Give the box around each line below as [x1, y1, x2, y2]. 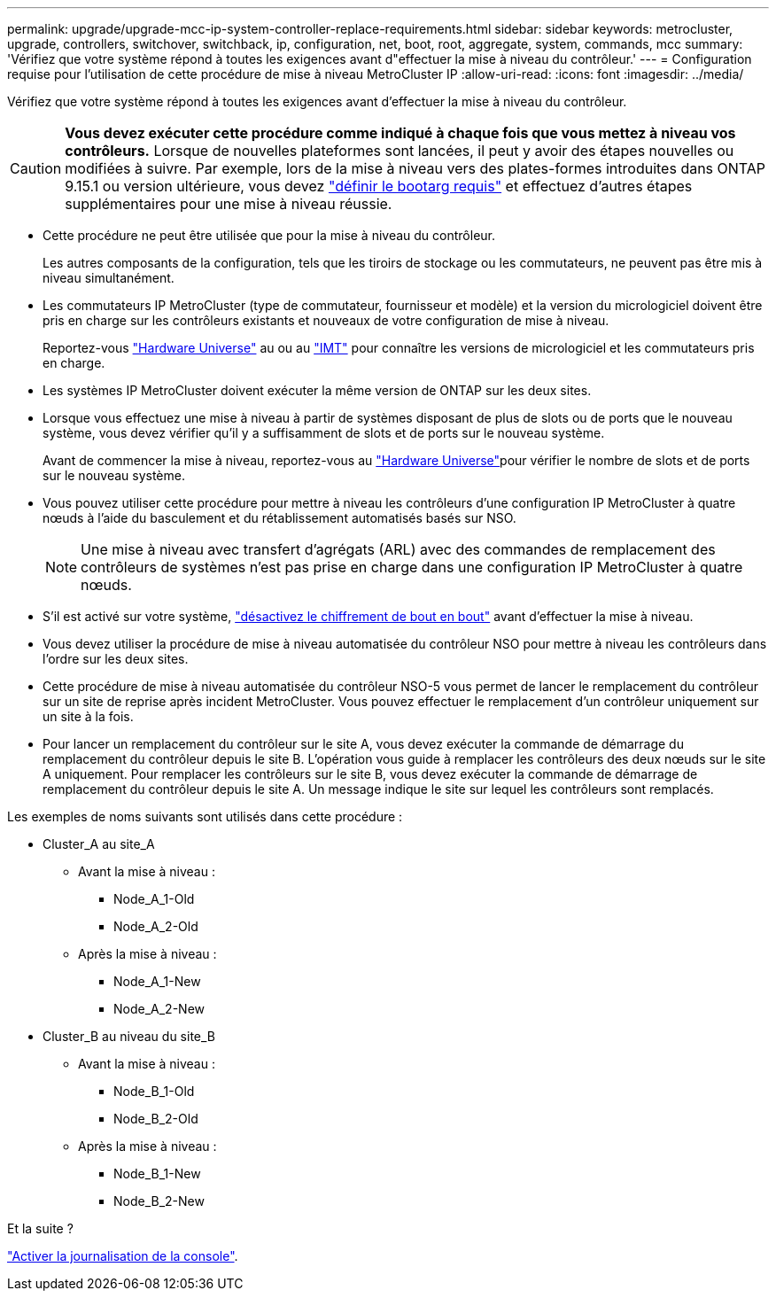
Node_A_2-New [113, 1001, 205, 1016]
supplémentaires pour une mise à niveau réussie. [65, 195, 392, 213]
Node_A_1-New [113, 974, 201, 989]
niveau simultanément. [43, 270, 175, 285]
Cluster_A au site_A [43, 836, 155, 851]
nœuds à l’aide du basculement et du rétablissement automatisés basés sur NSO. [43, 510, 516, 525]
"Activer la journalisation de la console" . [7, 1248, 238, 1263]
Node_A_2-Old [113, 919, 198, 934]
